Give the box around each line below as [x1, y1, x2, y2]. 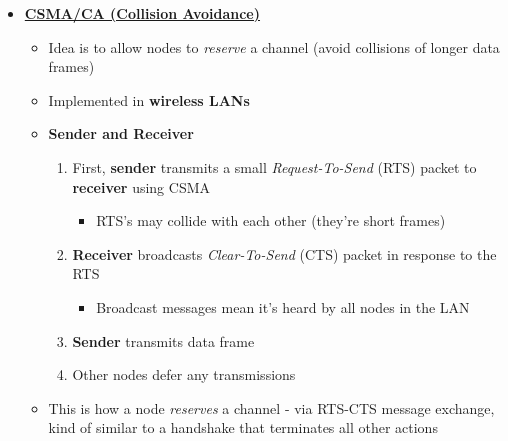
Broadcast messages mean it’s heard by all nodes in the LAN [96, 296, 470, 317]
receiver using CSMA [72, 176, 210, 197]
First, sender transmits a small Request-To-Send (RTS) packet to [72, 156, 477, 177]
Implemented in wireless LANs [48, 89, 250, 110]
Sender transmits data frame [72, 330, 255, 351]
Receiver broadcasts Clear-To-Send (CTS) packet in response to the [72, 243, 497, 264]
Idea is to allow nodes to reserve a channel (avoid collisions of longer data [48, 36, 500, 57]
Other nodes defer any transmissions [72, 364, 296, 385]
